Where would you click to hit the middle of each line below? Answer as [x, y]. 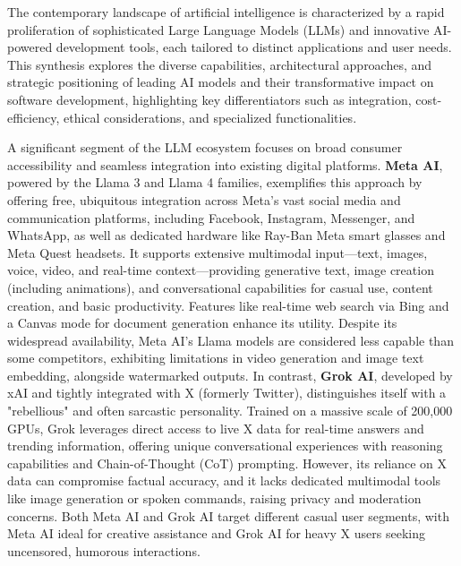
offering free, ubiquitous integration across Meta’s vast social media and [204, 199]
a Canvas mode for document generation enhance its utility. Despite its [202, 323]
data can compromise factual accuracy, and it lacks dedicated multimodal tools [224, 480]
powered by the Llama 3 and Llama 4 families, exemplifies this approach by [215, 182]
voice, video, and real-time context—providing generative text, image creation [221, 270]
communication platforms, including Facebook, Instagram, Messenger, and [211, 217]
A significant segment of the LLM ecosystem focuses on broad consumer [205, 147]
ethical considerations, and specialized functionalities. [210, 117]
